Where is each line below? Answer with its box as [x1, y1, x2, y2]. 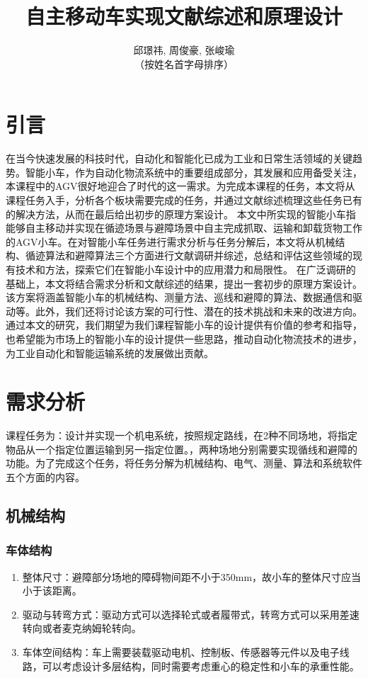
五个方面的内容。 [6, 470, 85, 485]
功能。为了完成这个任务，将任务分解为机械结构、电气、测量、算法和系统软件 [6, 456, 362, 470]
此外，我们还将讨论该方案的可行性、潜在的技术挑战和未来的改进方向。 [35, 303, 362, 318]
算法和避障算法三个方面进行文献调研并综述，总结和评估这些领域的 [45, 248, 352, 263]
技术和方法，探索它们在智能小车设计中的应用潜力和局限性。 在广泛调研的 [15, 262, 356, 276]
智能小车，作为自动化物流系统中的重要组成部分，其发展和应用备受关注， [25, 164, 362, 179]
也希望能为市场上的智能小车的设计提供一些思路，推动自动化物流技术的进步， [6, 331, 362, 346]
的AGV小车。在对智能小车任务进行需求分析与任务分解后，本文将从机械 [6, 234, 335, 249]
